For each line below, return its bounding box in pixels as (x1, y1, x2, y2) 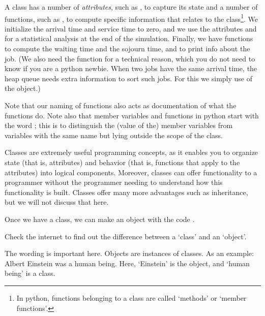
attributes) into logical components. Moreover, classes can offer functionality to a (5, 167, 257, 177)
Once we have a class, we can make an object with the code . (5, 213, 195, 224)
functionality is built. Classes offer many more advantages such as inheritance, (5, 186, 248, 197)
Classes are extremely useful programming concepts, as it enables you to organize (5, 147, 258, 157)
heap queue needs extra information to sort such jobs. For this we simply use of (5, 73, 252, 83)
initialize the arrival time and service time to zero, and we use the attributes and (5, 23, 257, 34)
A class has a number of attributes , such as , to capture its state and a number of (5, 2, 258, 12)
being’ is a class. (5, 268, 55, 278)
